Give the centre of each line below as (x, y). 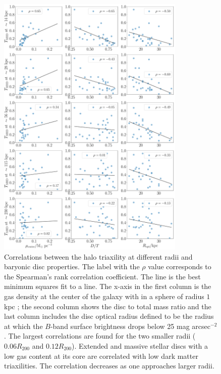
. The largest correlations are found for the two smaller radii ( (100, 336)
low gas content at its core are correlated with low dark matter (101, 356)
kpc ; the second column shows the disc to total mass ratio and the (108, 306)
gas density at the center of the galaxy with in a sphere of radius (104, 296)
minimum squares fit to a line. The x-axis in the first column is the (108, 286)
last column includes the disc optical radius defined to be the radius (109, 316)
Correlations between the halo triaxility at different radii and (98, 256)
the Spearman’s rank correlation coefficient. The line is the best (102, 276)
